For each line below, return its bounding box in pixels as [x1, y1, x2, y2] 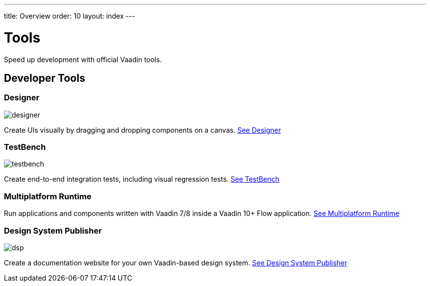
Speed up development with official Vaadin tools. [4, 55, 162, 64]
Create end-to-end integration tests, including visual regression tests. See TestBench [4, 175, 279, 184]
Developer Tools [4, 71, 85, 84]
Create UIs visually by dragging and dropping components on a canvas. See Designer [4, 125, 281, 134]
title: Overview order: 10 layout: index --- [4, 12, 135, 20]
